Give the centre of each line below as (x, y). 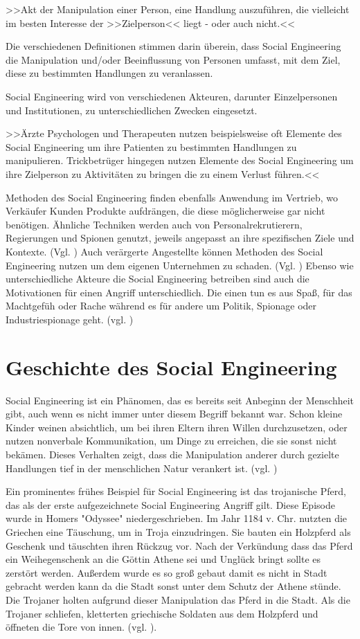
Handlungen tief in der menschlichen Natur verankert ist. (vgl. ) (142, 468)
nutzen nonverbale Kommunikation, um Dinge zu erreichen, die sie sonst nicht (171, 441)
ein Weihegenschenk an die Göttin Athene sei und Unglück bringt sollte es (163, 559)
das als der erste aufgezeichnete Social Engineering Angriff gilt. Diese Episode (170, 504)
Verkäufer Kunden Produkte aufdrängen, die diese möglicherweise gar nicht (165, 211)
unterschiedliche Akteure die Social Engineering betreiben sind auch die (157, 279)
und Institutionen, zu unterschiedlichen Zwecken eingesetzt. (132, 110)
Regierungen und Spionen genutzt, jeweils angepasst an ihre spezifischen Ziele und (180, 238)
